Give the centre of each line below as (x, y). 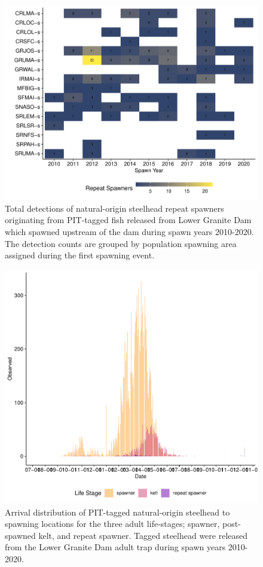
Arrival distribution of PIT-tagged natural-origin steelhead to (117, 512)
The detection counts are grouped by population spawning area (121, 243)
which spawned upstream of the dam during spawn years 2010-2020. (129, 231)
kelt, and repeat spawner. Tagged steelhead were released (143, 535)
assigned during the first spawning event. (80, 255)
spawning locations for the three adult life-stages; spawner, (112, 524)
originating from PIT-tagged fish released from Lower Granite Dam (128, 220)
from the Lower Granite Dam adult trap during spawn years (115, 547)
